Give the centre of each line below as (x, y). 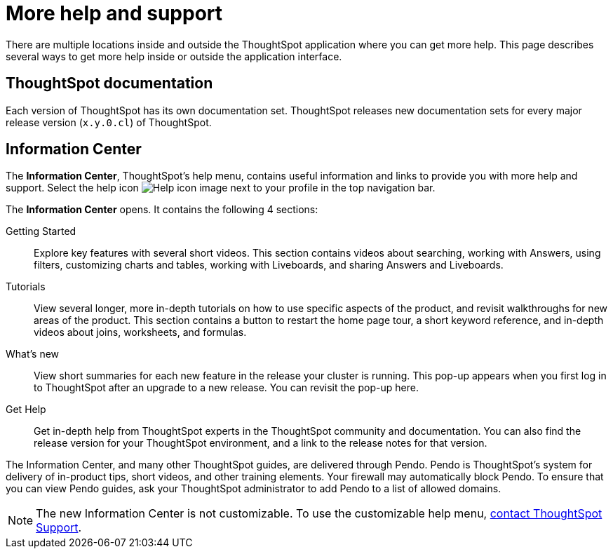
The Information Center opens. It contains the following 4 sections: (162, 210)
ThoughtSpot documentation (109, 83)
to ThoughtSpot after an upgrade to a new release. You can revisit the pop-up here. (226, 388)
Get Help (26, 410)
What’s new (33, 354)
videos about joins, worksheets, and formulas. (140, 332)
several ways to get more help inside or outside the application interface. (174, 56)
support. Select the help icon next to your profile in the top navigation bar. (221, 188)
